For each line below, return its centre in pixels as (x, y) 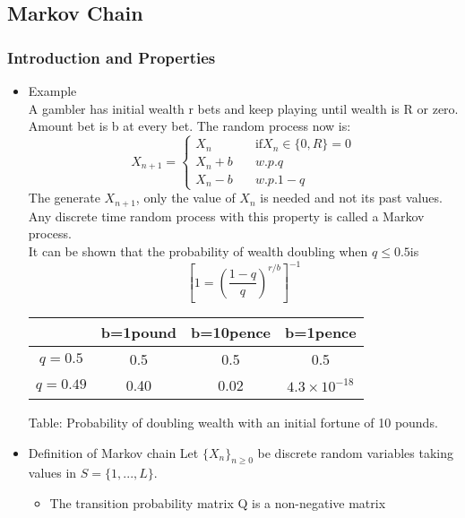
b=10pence (231, 332)
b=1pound (139, 332)
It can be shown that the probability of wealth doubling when (198, 250)
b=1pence (321, 332)
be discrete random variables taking (356, 452)
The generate (64, 198)
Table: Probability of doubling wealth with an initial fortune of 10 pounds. (233, 423)
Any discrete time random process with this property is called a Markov (226, 216)
